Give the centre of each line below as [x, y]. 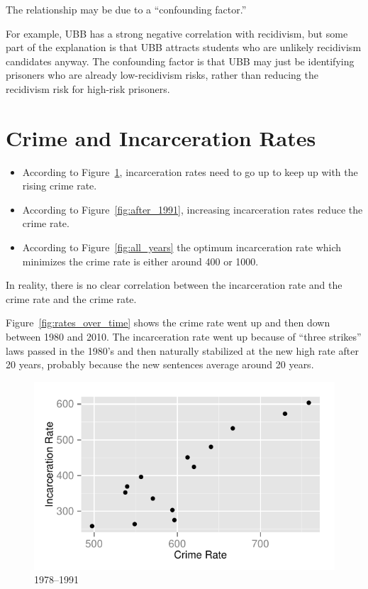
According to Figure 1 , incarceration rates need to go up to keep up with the [190, 171]
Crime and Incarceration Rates [161, 137]
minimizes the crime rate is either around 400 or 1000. [140, 261]
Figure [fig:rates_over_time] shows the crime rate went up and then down [168, 323]
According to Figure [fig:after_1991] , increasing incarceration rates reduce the [193, 209]
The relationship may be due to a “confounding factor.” [126, 9]
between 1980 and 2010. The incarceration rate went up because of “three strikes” [184, 337]
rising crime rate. [60, 186]
